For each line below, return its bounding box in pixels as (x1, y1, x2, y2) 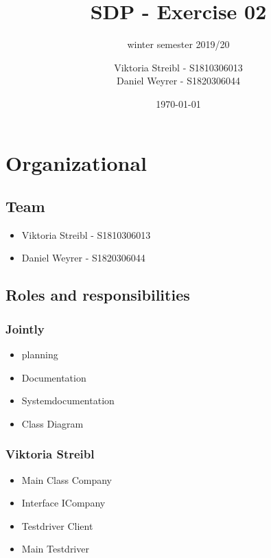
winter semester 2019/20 (127, 37, 230, 51)
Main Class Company (21, 472, 113, 487)
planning (21, 347, 58, 362)
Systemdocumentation (21, 393, 115, 408)
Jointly (5, 320, 45, 337)
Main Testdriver (21, 542, 89, 556)
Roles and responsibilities (5, 284, 190, 305)
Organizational (5, 148, 148, 176)
